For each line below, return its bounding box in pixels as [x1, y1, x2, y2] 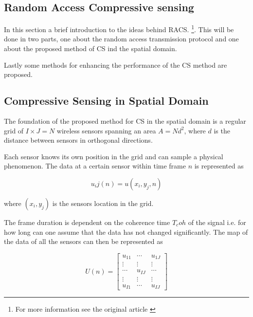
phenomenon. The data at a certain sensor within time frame [4, 161, 186, 171]
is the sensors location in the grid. [52, 198, 154, 208]
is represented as [194, 161, 244, 171]
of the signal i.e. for [188, 217, 246, 227]
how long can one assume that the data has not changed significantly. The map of [4, 226, 248, 237]
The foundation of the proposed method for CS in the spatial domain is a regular [4, 116, 246, 126]
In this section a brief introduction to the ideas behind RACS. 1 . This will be [4, 23, 234, 34]
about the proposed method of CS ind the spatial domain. [4, 43, 177, 54]
